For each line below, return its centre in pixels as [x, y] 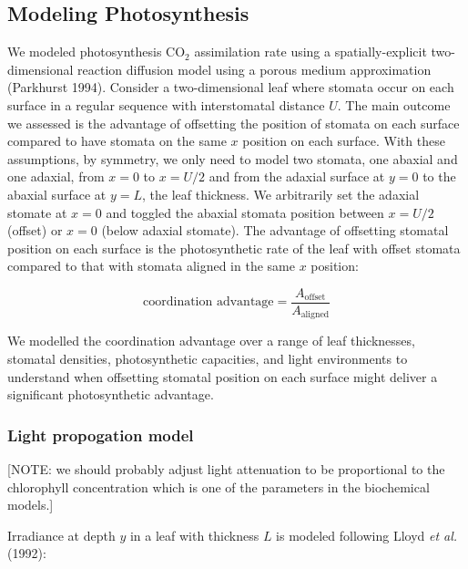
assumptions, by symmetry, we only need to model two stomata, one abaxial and [233, 158]
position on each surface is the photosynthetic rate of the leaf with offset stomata [234, 248]
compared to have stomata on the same [117, 141]
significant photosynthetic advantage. [111, 394]
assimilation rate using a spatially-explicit [310, 52]
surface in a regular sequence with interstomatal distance [166, 104]
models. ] [31, 505]
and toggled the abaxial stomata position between [245, 212]
